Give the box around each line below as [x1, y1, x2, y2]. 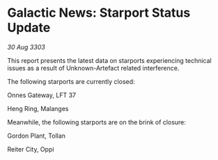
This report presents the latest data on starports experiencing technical [7, 56, 212, 64]
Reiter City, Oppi [7, 145, 54, 153]
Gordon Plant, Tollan [7, 131, 66, 140]
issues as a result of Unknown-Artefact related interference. [7, 64, 180, 72]
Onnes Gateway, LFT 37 [7, 91, 77, 99]
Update [7, 20, 51, 36]
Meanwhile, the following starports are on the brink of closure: [7, 117, 187, 126]
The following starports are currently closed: [7, 77, 135, 85]
